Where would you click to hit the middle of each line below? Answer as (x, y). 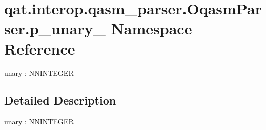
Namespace (151, 28)
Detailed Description (60, 100)
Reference (40, 48)
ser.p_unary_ (55, 28)
